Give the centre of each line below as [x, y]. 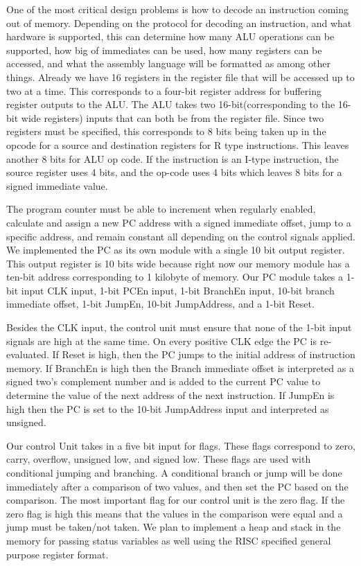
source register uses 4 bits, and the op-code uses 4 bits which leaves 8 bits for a [174, 172]
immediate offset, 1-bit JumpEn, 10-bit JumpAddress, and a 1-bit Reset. [160, 304]
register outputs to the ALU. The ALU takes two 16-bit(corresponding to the [171, 104]
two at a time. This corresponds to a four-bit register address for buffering [164, 90]
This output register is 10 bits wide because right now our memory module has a [178, 263]
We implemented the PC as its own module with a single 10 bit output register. [176, 250]
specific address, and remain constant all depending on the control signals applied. [181, 236]
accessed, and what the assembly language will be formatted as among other [168, 63]
